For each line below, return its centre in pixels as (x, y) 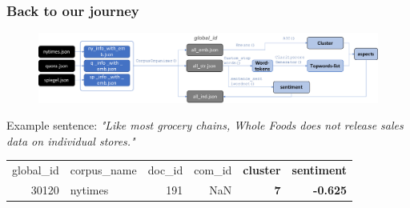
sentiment (320, 170)
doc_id (165, 170)
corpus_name (103, 170)
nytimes (89, 189)
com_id (213, 170)
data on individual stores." (71, 140)
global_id (36, 170)
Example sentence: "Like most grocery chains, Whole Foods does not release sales (205, 125)
